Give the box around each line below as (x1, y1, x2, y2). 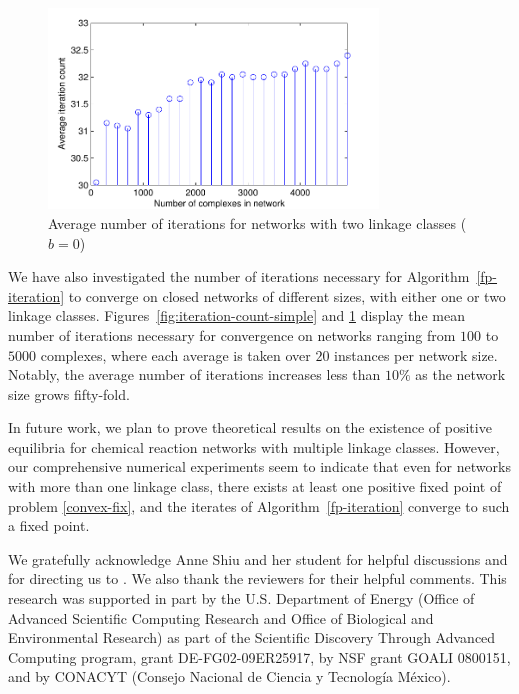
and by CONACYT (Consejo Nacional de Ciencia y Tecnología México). (8, 666, 451, 687)
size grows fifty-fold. (8, 383, 130, 404)
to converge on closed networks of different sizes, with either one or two (68, 285, 506, 306)
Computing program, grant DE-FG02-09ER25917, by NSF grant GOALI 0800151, (8, 646, 511, 667)
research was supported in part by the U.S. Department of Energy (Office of (8, 588, 475, 609)
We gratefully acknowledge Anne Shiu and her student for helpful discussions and (8, 548, 508, 569)
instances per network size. (334, 344, 498, 365)
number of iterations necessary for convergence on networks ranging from (8, 324, 456, 345)
